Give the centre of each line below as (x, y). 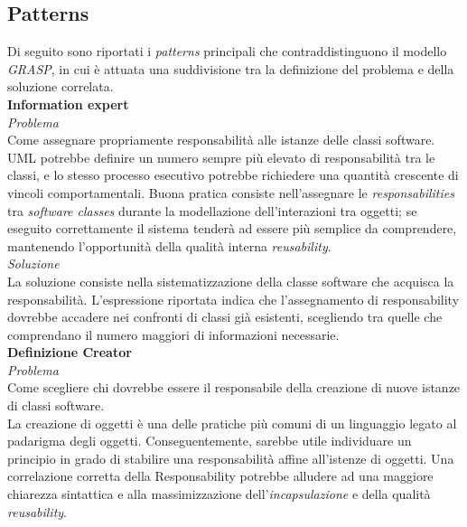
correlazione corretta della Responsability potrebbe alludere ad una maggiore (220, 476)
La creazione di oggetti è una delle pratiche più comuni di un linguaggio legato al (232, 423)
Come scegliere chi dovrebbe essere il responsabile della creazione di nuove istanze (234, 387)
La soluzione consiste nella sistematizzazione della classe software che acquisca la (231, 281)
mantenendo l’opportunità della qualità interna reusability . (169, 245)
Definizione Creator (70, 352)
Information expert (68, 104)
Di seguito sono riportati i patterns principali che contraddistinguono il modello (227, 51)
